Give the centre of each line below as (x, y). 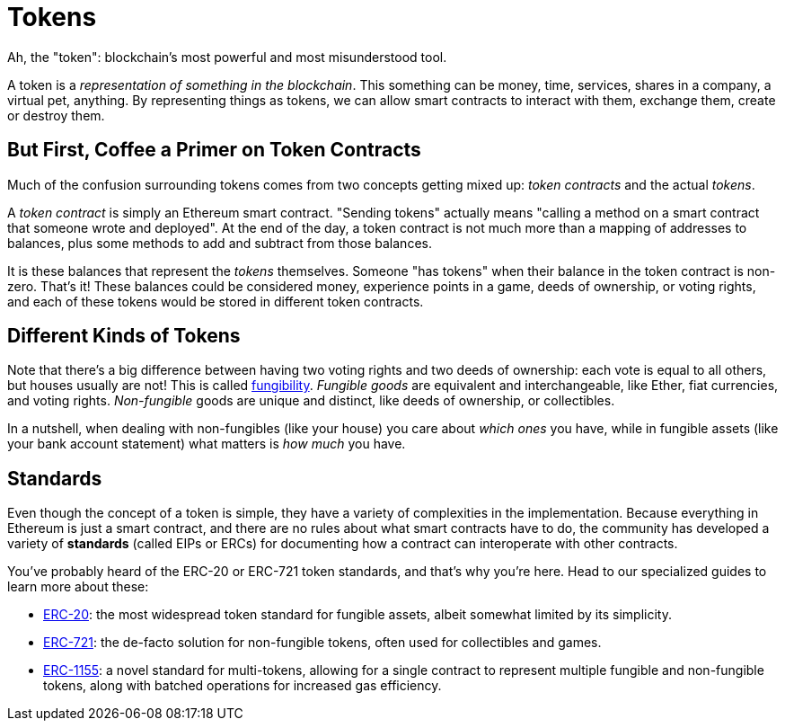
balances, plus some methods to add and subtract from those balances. (220, 243)
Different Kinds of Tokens (124, 336)
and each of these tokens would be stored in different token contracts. (216, 301)
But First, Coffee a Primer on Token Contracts (214, 150)
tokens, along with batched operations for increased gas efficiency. (243, 686)
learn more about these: (78, 587)
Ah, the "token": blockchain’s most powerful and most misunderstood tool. (227, 57)
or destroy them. (56, 115)
